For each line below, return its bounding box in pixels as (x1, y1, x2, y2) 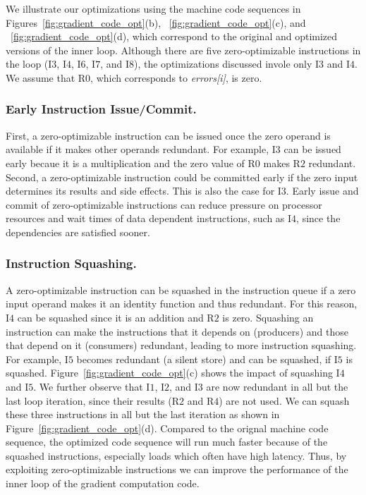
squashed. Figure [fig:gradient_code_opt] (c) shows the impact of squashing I (6, 365, 340, 380)
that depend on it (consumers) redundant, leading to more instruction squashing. (6, 338, 357, 353)
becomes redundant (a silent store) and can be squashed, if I (76, 351, 338, 366)
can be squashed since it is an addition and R (17, 310, 214, 324)
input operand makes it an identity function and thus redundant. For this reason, (6, 296, 358, 311)
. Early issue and (286, 183, 359, 198)
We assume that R (6, 70, 86, 85)
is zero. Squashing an (222, 310, 314, 324)
